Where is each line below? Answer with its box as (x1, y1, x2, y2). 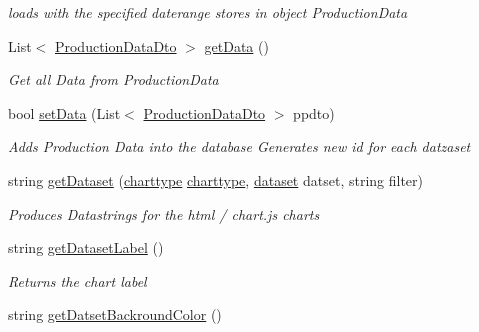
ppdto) (293, 102, 335, 123)
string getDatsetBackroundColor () (8, 304, 222, 325)
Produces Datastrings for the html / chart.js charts (8, 203, 320, 224)
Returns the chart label (8, 270, 147, 291)
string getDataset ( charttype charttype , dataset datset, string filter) (8, 169, 424, 190)
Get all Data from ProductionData (8, 69, 219, 90)
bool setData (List (8, 102, 121, 123)
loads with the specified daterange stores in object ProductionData (8, 2, 408, 22)
